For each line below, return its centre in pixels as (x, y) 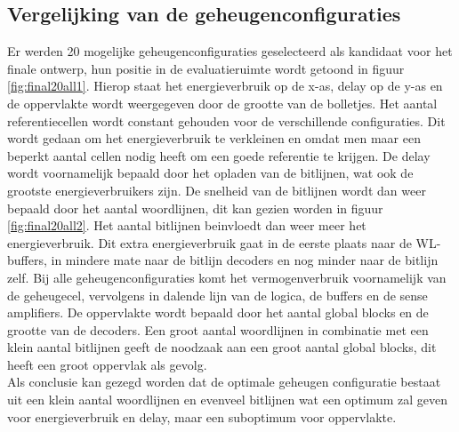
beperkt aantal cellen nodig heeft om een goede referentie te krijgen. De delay (219, 155)
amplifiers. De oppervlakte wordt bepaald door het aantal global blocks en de (218, 312)
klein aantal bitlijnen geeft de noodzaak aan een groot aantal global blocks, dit (222, 347)
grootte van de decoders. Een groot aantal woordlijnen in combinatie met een (218, 329)
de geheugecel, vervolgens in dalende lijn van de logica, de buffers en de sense (217, 295)
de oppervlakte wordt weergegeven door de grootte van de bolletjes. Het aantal (222, 103)
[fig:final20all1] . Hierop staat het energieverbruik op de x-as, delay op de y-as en (225, 86)
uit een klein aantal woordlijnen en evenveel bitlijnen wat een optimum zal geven (228, 400)
